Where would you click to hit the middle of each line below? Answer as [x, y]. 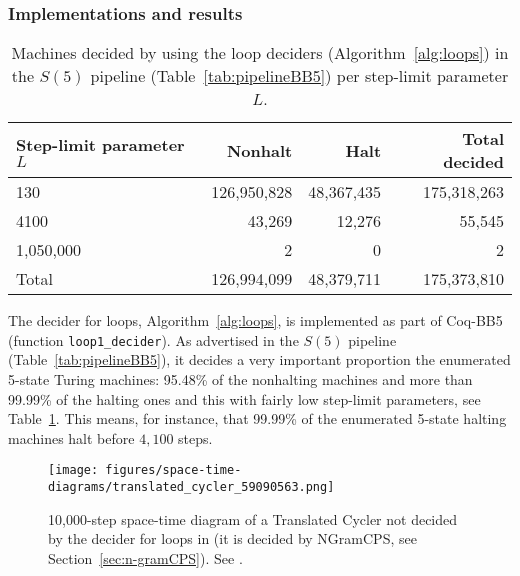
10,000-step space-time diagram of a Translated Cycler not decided [253, 518]
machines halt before [71, 437]
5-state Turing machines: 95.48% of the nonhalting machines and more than [240, 379]
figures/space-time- [173, 470]
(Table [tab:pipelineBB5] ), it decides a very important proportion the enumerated [259, 359]
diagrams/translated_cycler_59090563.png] [191, 487]
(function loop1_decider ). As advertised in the [153, 339]
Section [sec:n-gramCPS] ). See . [145, 557]
